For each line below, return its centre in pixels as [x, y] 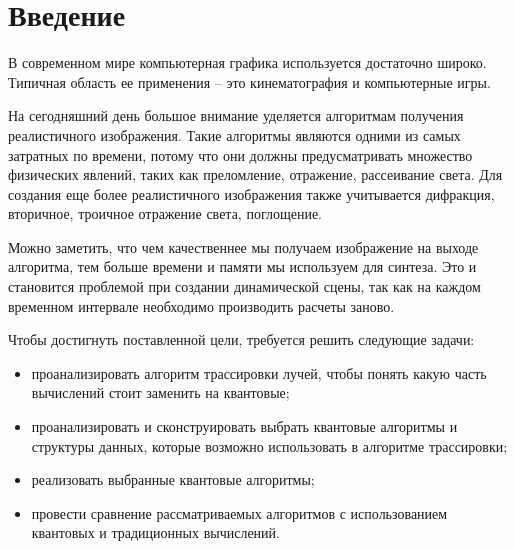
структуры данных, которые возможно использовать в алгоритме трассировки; [269, 445]
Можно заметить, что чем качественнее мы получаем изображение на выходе [243, 246]
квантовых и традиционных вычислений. [155, 532]
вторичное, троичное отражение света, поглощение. [165, 213]
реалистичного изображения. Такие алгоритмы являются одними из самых [234, 134]
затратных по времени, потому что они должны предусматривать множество [240, 154]
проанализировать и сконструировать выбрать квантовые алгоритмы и [244, 426]
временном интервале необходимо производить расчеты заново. [201, 305]
